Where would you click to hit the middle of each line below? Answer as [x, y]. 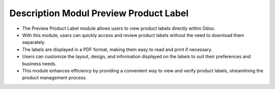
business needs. [39, 64]
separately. [34, 42]
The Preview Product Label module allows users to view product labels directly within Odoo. [119, 28]
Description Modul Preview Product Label [99, 13]
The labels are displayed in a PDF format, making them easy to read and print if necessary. [117, 49]
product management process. [54, 78]
